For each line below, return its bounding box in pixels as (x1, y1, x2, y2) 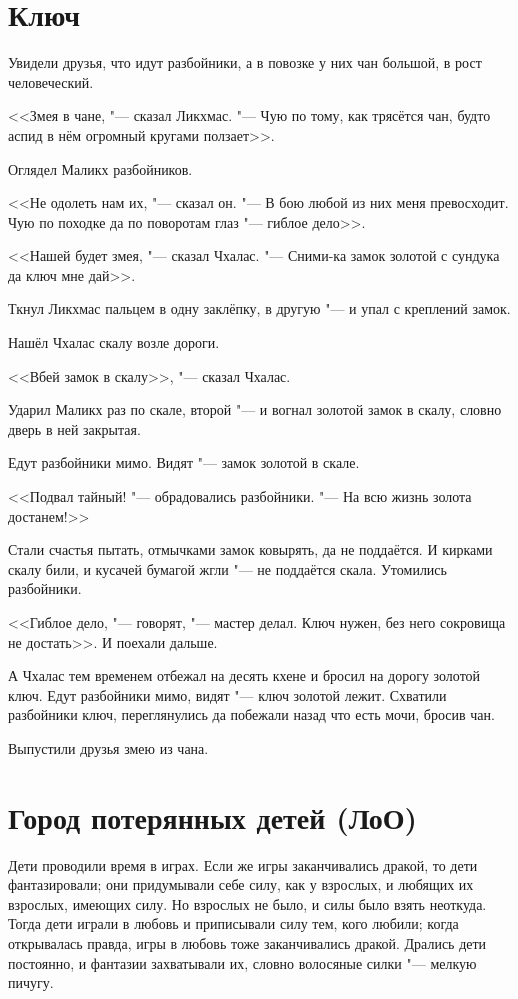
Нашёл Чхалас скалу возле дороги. (8, 332, 220, 353)
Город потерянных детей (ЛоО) (8, 796, 418, 837)
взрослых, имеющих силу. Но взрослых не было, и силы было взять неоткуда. (8, 893, 487, 914)
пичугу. (8, 972, 54, 993)
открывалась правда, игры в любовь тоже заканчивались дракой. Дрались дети (8, 933, 487, 954)
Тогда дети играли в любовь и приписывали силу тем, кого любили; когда (8, 913, 459, 934)
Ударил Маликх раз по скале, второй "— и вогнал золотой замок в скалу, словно (8, 399, 502, 420)
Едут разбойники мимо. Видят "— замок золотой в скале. (8, 452, 360, 473)
